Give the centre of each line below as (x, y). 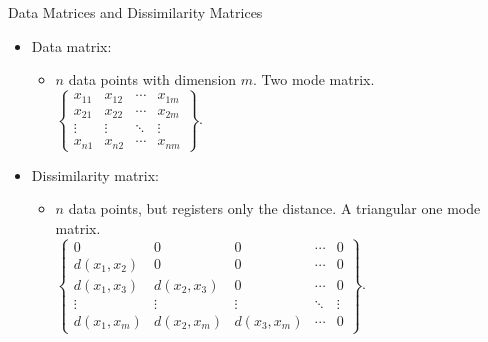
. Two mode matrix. (314, 79)
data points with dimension (152, 79)
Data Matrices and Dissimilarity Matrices (135, 12)
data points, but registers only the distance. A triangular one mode (274, 208)
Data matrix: (71, 45)
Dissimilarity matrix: (95, 174)
